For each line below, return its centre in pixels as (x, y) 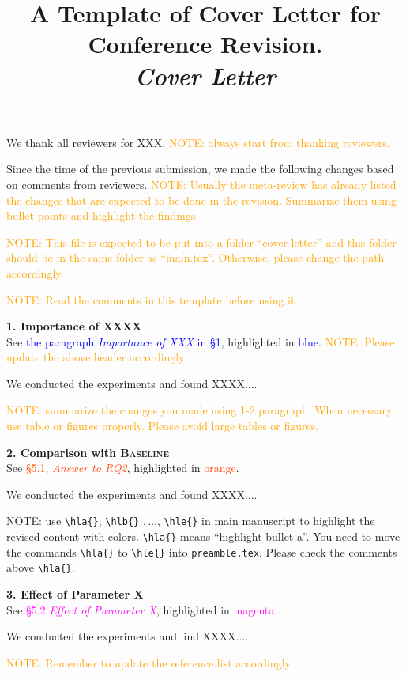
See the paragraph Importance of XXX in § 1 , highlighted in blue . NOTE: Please (201, 341)
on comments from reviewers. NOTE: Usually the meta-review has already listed (201, 184)
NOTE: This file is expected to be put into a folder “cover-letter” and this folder (201, 242)
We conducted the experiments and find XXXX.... (128, 636)
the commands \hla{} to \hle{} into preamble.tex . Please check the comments (202, 551)
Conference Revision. (205, 44)
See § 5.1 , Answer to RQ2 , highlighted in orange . (123, 468)
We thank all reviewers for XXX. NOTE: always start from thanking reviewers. (198, 142)
